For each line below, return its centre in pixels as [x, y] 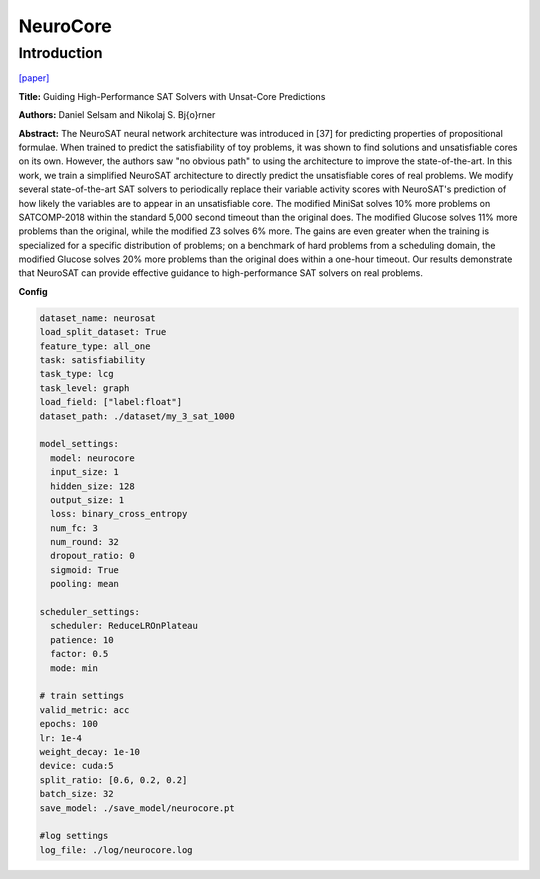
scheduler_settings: [89, 612]
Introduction [60, 53]
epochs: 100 [69, 724]
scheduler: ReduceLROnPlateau [124, 626]
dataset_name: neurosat [98, 318]
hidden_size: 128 [92, 486]
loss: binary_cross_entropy [119, 514]
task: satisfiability [92, 360]
